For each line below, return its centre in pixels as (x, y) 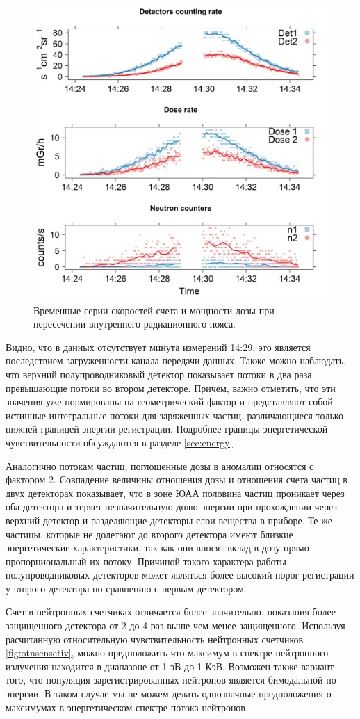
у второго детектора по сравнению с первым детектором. (126, 588)
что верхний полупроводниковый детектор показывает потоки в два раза (159, 374)
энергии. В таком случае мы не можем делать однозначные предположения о (169, 694)
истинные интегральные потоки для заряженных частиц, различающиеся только (174, 415)
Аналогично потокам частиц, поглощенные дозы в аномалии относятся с (160, 466)
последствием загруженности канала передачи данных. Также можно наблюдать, (176, 361)
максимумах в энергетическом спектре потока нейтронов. (127, 707)
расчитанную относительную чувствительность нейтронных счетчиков (155, 639)
